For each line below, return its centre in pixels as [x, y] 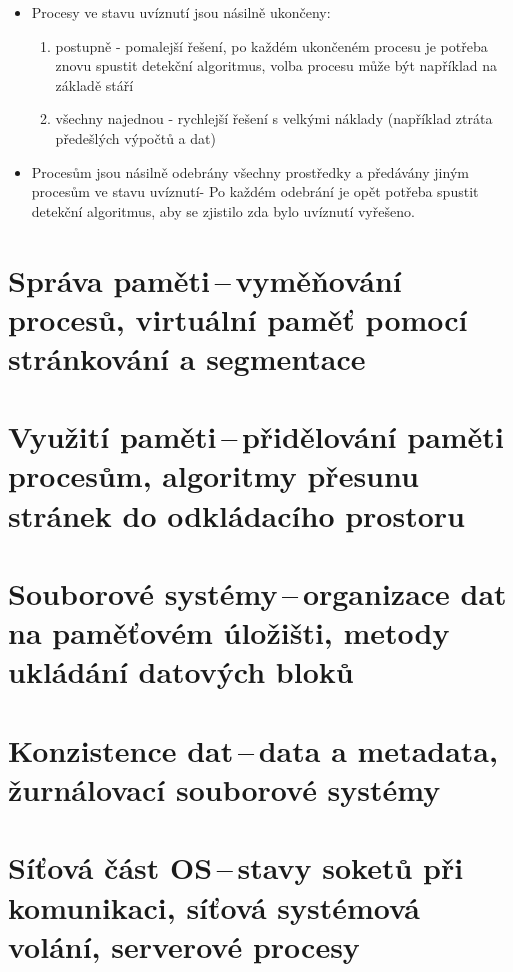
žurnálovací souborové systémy [224, 788]
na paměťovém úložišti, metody [229, 632]
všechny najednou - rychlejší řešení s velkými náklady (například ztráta [274, 118]
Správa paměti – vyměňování [205, 279]
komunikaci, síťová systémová [214, 906]
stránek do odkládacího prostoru [236, 514]
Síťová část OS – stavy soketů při [236, 867]
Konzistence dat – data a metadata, [253, 749]
